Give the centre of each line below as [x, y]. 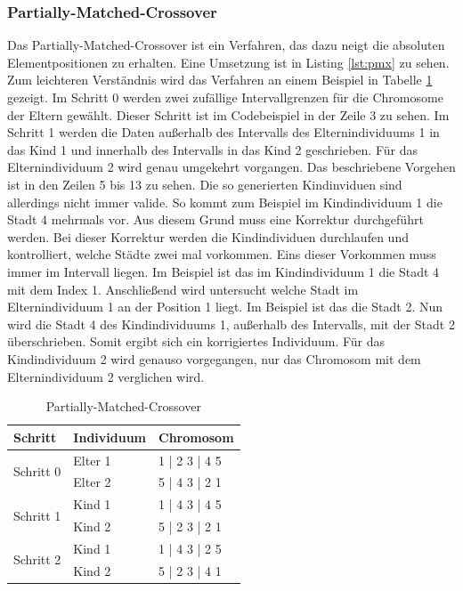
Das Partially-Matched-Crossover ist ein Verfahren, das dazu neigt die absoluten [226, 45]
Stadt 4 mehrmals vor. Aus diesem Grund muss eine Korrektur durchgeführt [215, 219]
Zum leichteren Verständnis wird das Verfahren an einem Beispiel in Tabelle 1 [220, 80]
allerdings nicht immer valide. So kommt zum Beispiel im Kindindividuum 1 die [225, 202]
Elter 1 [92, 460]
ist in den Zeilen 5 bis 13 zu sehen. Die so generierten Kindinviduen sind [205, 184]
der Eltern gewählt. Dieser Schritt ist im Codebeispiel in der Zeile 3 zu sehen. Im [228, 114]
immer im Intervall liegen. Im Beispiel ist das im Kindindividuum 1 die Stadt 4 [223, 271]
